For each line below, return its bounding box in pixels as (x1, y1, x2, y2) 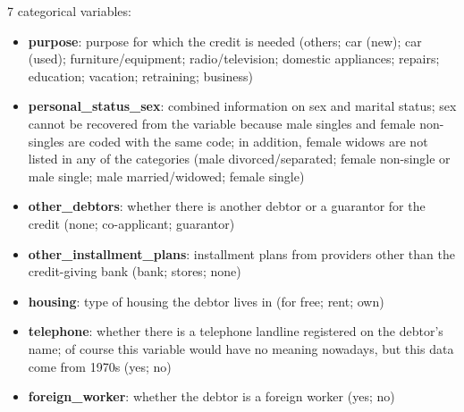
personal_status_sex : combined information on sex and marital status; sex (28, 97, 457, 115)
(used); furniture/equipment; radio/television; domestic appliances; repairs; (28, 49, 440, 68)
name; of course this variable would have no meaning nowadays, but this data (28, 339, 454, 357)
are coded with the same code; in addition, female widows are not (68, 131, 428, 150)
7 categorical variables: (7, 2, 131, 20)
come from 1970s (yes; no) (28, 357, 172, 375)
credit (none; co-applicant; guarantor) (28, 214, 235, 232)
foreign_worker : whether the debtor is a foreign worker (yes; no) (28, 387, 395, 406)
